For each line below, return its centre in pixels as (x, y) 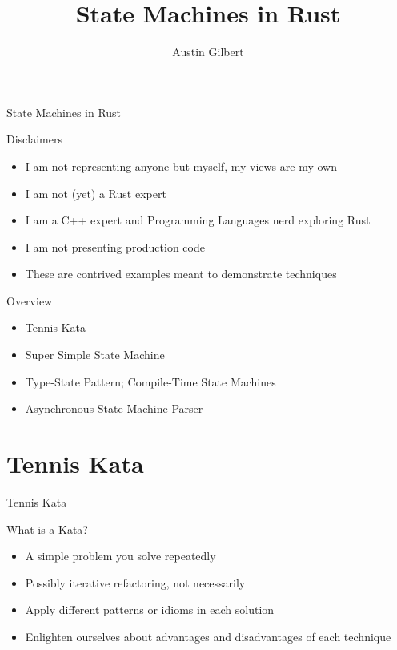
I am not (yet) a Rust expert (96, 193)
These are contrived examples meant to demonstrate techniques (181, 274)
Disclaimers (34, 139)
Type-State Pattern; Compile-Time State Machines (150, 381)
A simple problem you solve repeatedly (120, 556)
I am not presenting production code (115, 246)
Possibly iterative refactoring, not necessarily (135, 582)
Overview (30, 300)
